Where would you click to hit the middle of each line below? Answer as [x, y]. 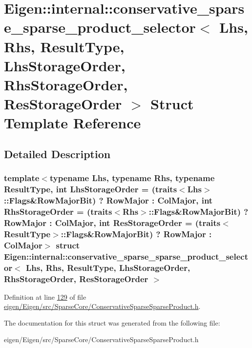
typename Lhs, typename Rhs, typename [132, 178]
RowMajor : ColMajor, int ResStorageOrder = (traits [112, 222]
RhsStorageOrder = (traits [58, 211]
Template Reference [73, 123]
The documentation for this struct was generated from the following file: [112, 322]
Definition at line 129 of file [45, 297]
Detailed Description [57, 154]
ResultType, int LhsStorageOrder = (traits [91, 189]
